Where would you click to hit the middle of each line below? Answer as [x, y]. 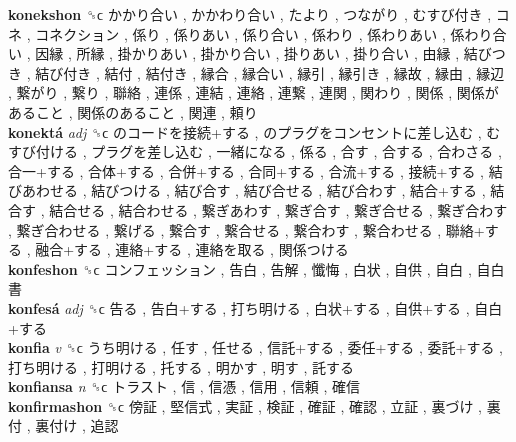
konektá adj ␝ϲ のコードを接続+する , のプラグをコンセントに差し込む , [245, 131]
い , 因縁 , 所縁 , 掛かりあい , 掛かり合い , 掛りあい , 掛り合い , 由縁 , [234, 53]
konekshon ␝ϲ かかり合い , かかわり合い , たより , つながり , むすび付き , [250, 14]
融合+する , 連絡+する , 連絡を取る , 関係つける [192, 249]
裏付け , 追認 [77, 425]
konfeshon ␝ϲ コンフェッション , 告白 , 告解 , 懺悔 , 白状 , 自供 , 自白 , [240, 268]
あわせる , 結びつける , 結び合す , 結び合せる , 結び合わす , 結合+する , [253, 190]
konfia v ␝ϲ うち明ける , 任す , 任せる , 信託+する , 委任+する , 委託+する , [255, 347]
